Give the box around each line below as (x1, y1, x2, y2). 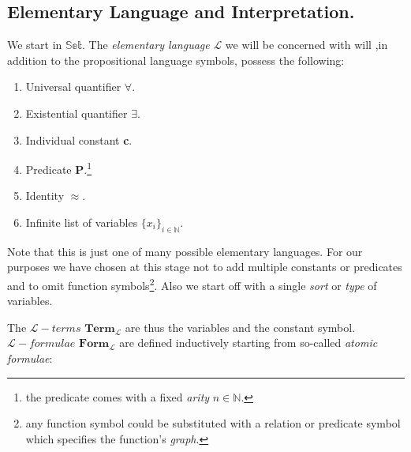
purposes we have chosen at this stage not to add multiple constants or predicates (7, 258, 402, 275)
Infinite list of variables (25, 214, 138, 231)
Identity (25, 187, 65, 204)
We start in (7, 36, 62, 53)
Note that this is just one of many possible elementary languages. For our (7, 243, 363, 259)
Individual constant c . (25, 131, 133, 148)
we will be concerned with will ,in (225, 36, 388, 53)
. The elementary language (82, 36, 210, 53)
